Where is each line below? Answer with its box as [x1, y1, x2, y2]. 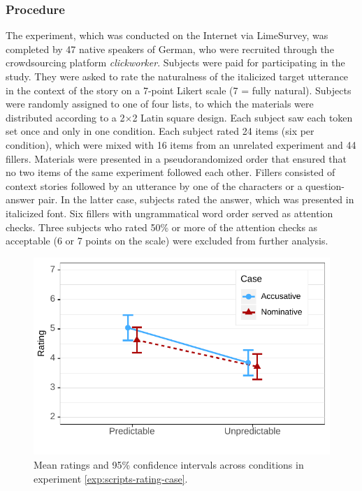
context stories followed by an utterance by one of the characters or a [6, 178, 303, 193]
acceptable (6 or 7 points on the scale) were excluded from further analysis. [6, 233, 328, 248]
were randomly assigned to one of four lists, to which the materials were [6, 96, 314, 111]
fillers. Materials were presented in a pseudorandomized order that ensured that [6, 151, 347, 166]
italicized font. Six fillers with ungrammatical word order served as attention [6, 205, 333, 220]
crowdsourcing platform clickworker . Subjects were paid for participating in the [6, 55, 345, 70]
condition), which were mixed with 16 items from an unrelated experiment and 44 [6, 137, 356, 152]
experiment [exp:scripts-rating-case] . [34, 471, 188, 485]
